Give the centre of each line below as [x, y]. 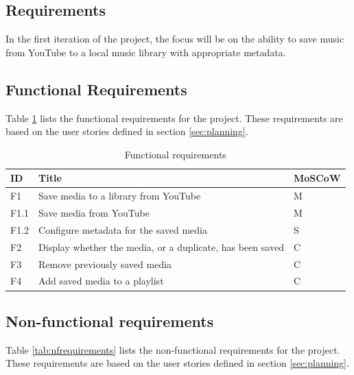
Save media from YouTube [94, 213]
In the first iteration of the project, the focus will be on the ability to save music [175, 39]
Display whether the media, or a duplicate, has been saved [161, 246]
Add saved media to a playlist [101, 281]
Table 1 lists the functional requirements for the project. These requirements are [174, 118]
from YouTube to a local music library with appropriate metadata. [146, 52]
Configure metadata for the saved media [123, 229]
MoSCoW [317, 178]
